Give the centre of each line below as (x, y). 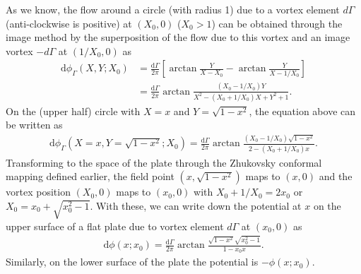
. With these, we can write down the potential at (196, 205)
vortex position (38, 192)
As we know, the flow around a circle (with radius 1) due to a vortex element (173, 9)
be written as (34, 125)
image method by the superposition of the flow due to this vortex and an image (178, 37)
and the (336, 176)
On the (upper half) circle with (73, 111)
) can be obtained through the (277, 23)
